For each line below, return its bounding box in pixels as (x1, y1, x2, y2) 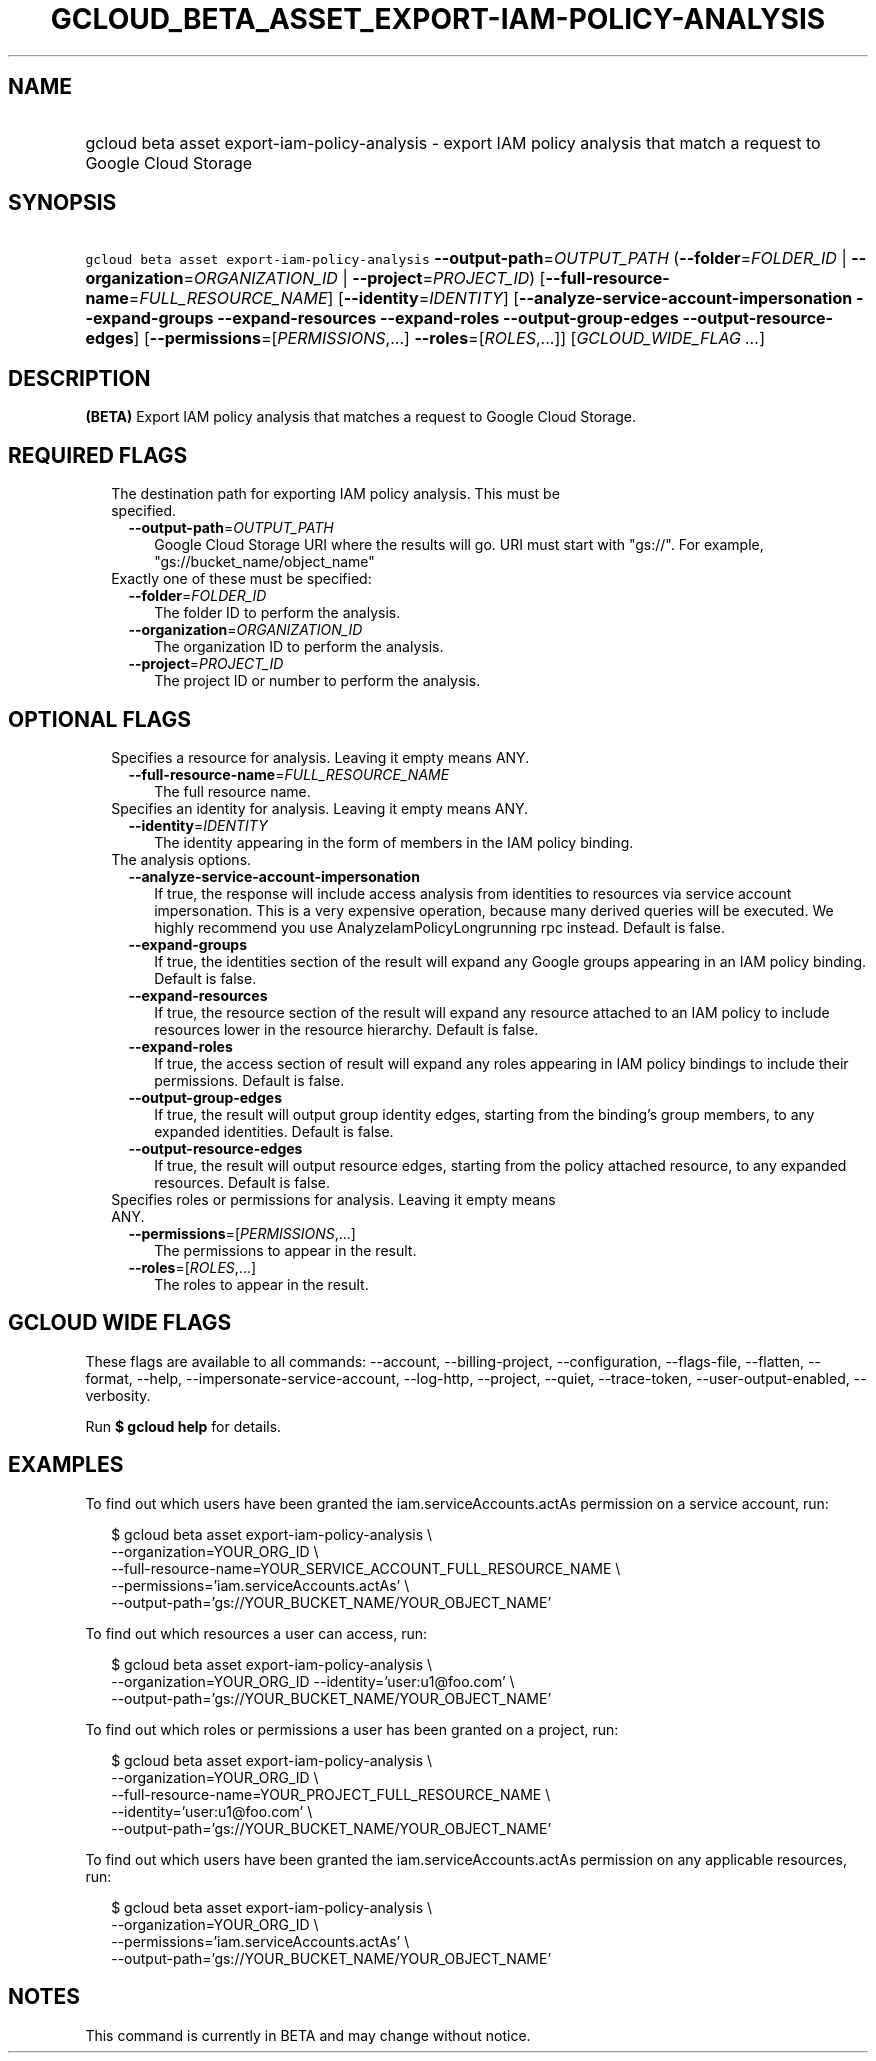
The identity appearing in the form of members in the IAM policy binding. (154, 833, 634, 851)
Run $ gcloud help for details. (85, 1417, 282, 1435)
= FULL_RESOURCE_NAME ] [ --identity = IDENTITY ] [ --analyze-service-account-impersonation (128, 288, 853, 309)
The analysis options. (111, 850, 252, 868)
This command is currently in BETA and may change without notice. (85, 2026, 531, 2044)
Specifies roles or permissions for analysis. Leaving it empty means (111, 1190, 556, 1208)
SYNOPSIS (8, 190, 117, 216)
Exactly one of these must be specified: (111, 570, 372, 588)
